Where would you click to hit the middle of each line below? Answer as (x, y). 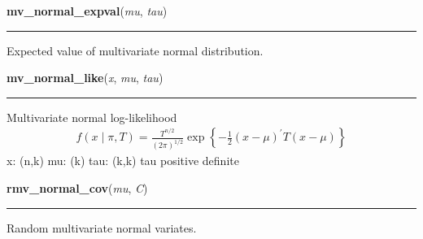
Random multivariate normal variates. (102, 227)
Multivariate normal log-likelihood (92, 117)
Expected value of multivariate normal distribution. (135, 50)
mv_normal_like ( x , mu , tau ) (85, 78)
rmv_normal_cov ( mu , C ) (77, 187)
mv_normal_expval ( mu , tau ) (87, 11)
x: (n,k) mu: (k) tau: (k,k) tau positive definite (123, 161)
